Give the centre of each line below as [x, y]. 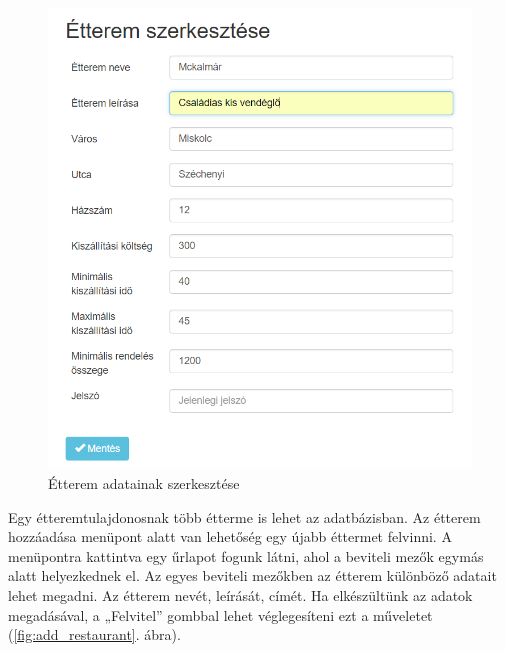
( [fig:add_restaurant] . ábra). [94, 634]
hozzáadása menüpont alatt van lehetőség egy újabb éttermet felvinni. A [230, 536]
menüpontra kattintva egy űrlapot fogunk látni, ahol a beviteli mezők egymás [246, 555]
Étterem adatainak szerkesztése [144, 483]
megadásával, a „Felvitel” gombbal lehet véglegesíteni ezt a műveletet [220, 614]
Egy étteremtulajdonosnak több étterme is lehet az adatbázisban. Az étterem [244, 516]
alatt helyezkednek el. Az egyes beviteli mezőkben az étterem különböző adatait [252, 575]
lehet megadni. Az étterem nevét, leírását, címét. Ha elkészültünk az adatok [240, 595]
